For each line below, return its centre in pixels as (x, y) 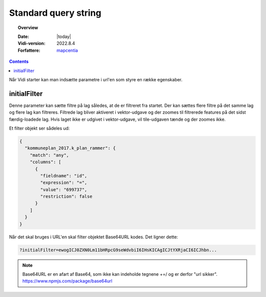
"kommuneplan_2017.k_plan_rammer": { (70, 148)
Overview (28, 28)
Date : (24, 36)
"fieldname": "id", (64, 176)
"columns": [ (46, 162)
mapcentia (67, 50)
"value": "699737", (64, 189)
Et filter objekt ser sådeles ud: (39, 128)
